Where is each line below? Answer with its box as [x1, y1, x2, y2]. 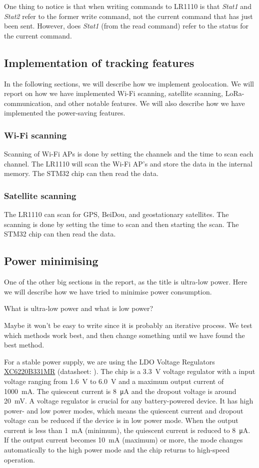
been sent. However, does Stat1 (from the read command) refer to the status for [4, 20, 248, 31]
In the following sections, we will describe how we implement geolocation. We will [4, 78, 254, 88]
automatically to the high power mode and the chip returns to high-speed [4, 444, 230, 455]
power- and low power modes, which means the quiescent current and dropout [4, 405, 243, 415]
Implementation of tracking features [4, 54, 194, 70]
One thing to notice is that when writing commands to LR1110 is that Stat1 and [4, 1, 251, 11]
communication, [4, 97, 52, 108]
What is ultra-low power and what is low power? [4, 303, 153, 313]
